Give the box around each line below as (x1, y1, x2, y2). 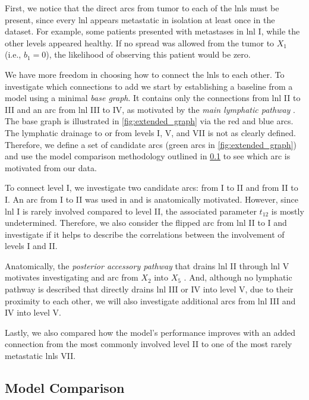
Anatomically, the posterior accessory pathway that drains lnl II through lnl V (5, 259, 289, 272)
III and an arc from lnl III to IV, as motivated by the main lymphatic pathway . (5, 103, 295, 115)
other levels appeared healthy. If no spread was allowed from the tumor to (5, 36, 275, 49)
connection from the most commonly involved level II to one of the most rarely (5, 338, 292, 350)
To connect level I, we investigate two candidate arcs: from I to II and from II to (5, 181, 298, 194)
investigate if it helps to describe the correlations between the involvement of (5, 228, 285, 240)
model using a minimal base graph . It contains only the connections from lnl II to (5, 92, 301, 104)
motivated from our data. (5, 161, 97, 174)
